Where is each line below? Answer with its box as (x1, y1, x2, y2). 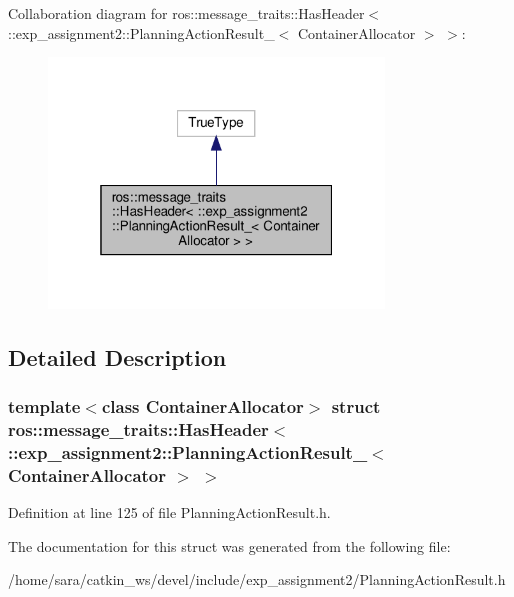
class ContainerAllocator (101, 394, 304, 419)
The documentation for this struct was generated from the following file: (8, 535, 451, 556)
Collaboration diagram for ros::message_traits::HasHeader (8, 3, 365, 23)
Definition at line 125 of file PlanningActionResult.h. (8, 502, 331, 523)
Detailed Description (8, 341, 227, 372)
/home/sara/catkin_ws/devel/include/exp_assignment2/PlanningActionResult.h (8, 569, 506, 590)
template (8, 394, 81, 419)
